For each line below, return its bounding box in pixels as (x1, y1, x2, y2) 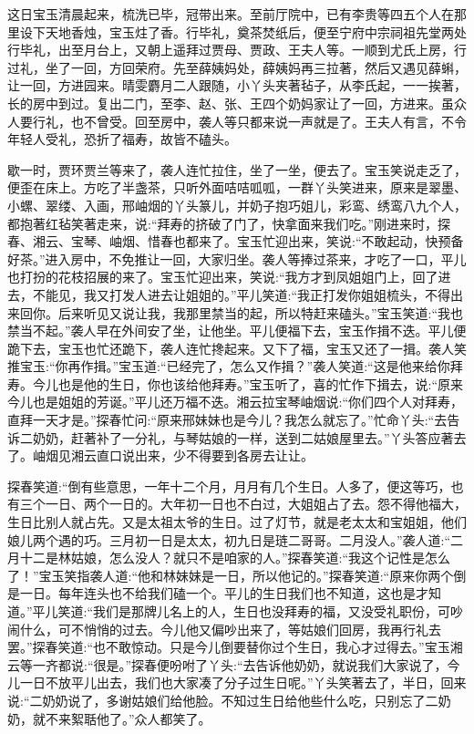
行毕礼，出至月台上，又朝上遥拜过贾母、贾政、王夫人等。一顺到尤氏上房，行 (7, 40, 467, 59)
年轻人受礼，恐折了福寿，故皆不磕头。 (7, 129, 237, 149)
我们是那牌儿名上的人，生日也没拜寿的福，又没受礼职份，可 (93, 602, 451, 620)
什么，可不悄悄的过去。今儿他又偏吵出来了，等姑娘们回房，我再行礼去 (19, 619, 441, 638)
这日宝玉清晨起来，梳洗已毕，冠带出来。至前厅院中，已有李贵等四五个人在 (7, 5, 454, 23)
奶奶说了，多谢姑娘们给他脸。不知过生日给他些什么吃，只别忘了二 (42, 690, 438, 709)
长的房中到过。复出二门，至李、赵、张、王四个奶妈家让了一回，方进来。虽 (7, 93, 454, 112)
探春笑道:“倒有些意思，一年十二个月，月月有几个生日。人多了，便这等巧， (7, 476, 451, 495)
